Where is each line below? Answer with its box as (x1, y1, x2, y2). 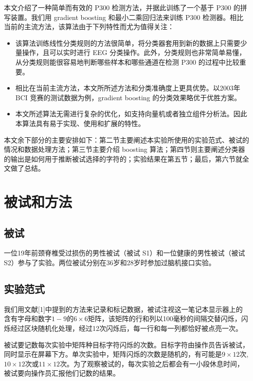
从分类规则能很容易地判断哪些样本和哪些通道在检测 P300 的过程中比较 (15, 56, 239, 67)
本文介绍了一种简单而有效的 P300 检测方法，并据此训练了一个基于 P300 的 (4, 2, 240, 12)
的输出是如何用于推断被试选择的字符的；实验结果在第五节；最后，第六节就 (4, 153, 242, 163)
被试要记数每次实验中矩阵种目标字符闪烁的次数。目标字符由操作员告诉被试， (4, 339, 249, 349)
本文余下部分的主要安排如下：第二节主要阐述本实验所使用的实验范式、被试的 (4, 134, 249, 145)
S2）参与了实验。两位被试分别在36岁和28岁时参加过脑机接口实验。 (4, 257, 216, 268)
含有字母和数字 (4, 313, 52, 324)
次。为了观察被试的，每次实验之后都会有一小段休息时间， (60, 358, 244, 368)
